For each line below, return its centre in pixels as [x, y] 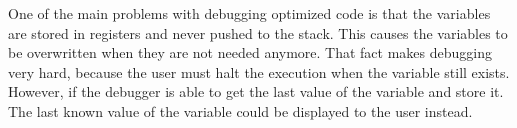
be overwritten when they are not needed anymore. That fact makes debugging [250, 52]
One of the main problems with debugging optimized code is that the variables [249, 13]
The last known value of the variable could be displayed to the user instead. [240, 110]
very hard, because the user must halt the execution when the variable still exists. [259, 71]
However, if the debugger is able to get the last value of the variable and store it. [256, 91]
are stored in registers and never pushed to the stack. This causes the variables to [258, 32]
